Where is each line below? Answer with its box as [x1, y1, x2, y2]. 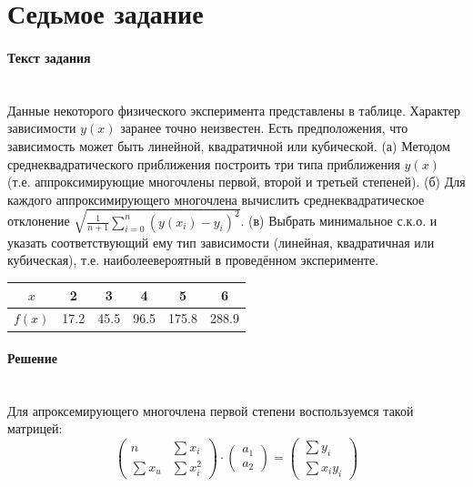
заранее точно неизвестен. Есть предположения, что [120, 118, 408, 137]
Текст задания [7, 47, 91, 66]
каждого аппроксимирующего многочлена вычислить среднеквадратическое [7, 189, 425, 208]
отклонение [7, 211, 70, 230]
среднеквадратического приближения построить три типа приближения [7, 154, 400, 173]
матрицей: [7, 419, 63, 438]
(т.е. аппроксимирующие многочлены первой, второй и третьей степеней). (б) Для [7, 172, 466, 191]
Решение [7, 349, 57, 368]
